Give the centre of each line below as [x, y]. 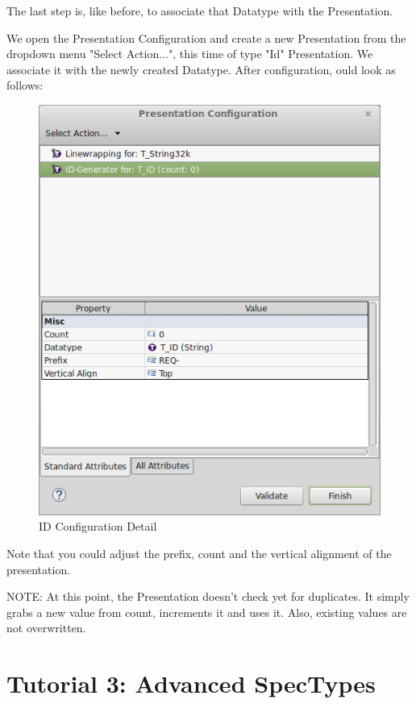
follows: [25, 85]
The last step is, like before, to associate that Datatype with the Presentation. [200, 10]
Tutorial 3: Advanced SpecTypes [191, 683]
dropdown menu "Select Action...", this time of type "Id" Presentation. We [190, 54]
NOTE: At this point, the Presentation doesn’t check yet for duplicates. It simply [208, 596]
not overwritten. [46, 628]
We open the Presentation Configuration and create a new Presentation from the [206, 37]
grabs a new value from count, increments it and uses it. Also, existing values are [207, 612]
